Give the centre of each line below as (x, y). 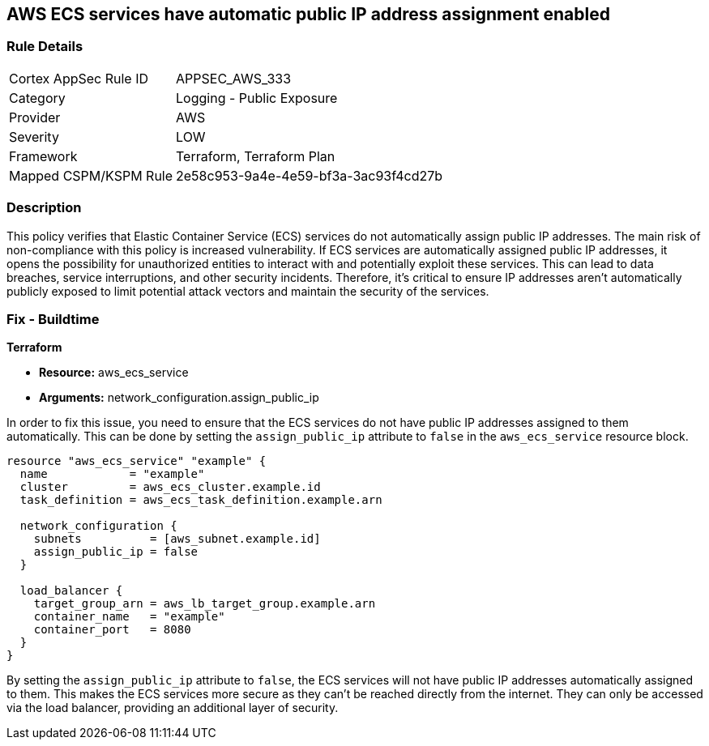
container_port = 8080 (112, 630)
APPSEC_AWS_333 (234, 78)
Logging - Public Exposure (257, 98)
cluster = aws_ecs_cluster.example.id (170, 487)
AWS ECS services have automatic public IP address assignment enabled (308, 14)
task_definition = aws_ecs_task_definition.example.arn (201, 500)
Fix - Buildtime (53, 319)
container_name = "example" (129, 617)
